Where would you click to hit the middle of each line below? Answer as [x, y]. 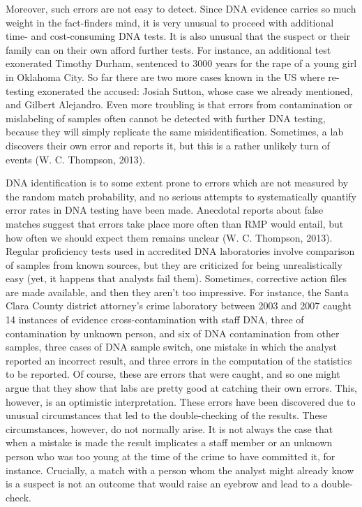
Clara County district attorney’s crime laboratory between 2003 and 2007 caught [179, 306]
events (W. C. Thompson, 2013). [76, 159]
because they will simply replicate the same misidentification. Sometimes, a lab [175, 132]
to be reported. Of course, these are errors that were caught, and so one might [173, 374]
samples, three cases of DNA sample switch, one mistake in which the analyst [171, 347]
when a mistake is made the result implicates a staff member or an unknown [169, 442]
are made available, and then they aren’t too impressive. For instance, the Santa [177, 292]
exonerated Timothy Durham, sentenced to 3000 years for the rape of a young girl [181, 63]
